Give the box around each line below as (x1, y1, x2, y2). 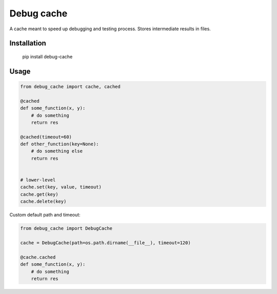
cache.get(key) (20, 191, 58, 197)
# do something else (31, 148, 83, 154)
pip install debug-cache (22, 53, 73, 60)
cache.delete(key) (20, 199, 67, 205)
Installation (9, 39, 46, 48)
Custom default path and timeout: (9, 212, 81, 218)
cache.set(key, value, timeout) (20, 184, 102, 190)
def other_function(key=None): (20, 141, 100, 147)
